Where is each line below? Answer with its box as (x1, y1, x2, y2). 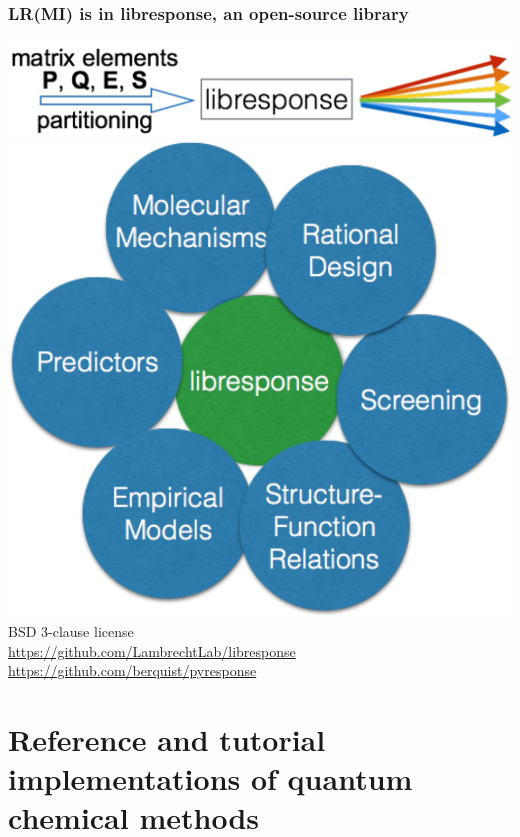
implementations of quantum (8, 758, 413, 799)
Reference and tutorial (8, 718, 326, 759)
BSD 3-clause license (8, 620, 134, 641)
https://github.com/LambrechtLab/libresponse (8, 640, 296, 661)
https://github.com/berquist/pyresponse (8, 660, 257, 681)
